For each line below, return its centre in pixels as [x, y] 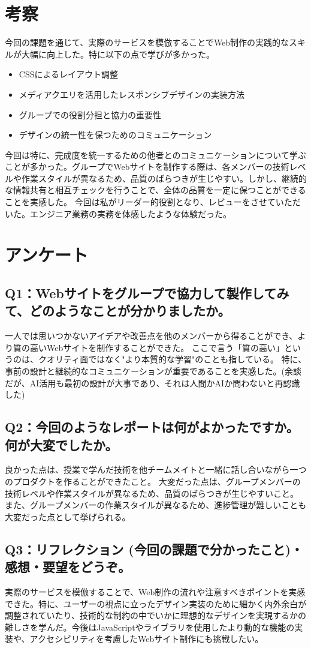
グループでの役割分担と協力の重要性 [90, 114]
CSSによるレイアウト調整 [69, 74]
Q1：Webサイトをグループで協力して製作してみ [147, 293]
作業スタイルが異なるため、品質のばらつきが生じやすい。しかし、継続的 [164, 178]
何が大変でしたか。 [61, 444]
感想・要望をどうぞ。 [68, 567]
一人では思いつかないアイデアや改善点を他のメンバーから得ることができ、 [151, 336]
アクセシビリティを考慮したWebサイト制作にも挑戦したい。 [147, 639]
